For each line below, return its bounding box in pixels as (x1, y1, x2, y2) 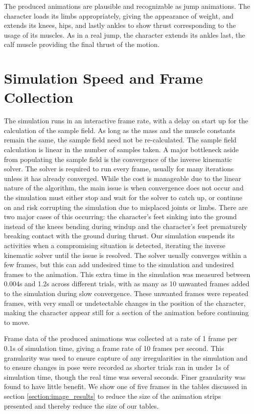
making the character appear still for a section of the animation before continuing (4, 307, 249, 318)
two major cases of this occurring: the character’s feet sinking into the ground (4, 211, 237, 222)
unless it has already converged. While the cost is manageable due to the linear (4, 173, 241, 183)
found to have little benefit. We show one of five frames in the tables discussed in (4, 381, 247, 391)
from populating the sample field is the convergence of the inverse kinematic (4, 154, 232, 164)
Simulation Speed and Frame (4, 68, 203, 88)
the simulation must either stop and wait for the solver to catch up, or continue (4, 192, 242, 203)
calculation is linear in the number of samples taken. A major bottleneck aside (4, 144, 239, 155)
